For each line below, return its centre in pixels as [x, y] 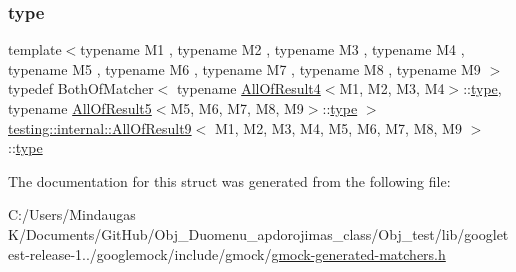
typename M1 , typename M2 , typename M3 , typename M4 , [272, 49]
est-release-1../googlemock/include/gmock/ [140, 253]
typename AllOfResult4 [249, 88]
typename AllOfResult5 [80, 108]
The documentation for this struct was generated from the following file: [229, 180]
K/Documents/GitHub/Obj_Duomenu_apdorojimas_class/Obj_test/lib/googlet [258, 233]
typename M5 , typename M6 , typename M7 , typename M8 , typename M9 [244, 68]
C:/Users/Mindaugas [72, 214]
